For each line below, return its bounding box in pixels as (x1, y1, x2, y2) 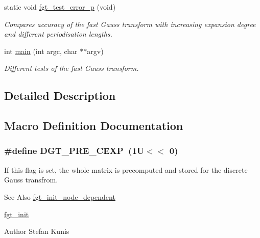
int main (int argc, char (4, 45, 78, 56)
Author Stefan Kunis (4, 226, 69, 236)
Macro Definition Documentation (4, 118, 183, 134)
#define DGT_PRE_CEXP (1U (4, 144, 145, 157)
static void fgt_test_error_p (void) (4, 2, 116, 12)
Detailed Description (4, 88, 116, 103)
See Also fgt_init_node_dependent (4, 191, 115, 202)
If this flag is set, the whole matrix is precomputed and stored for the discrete (4, 164, 248, 175)
